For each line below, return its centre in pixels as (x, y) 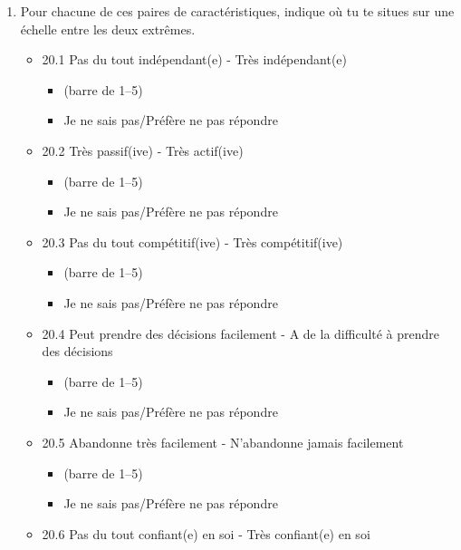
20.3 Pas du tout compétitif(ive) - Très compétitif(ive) (192, 241)
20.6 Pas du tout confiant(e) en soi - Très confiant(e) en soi (206, 533)
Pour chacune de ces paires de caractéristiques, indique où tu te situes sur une (237, 11)
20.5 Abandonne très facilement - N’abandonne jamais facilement (223, 442)
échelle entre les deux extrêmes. (108, 29)
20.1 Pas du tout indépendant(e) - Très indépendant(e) (195, 59)
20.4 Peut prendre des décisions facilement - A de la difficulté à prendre (241, 333)
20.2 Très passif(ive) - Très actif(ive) (143, 150)
